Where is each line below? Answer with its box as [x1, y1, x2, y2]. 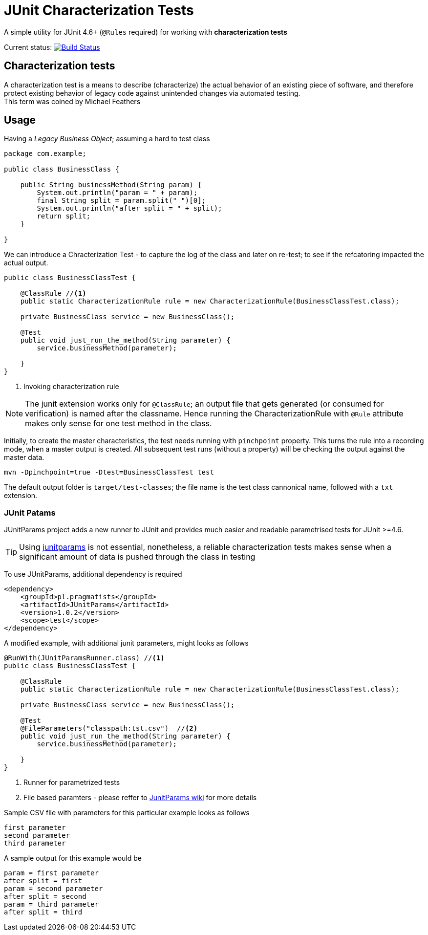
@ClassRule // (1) [20, 289, 86, 298]
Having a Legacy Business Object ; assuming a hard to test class [4, 134, 210, 143]
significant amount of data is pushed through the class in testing [19, 552, 256, 562]
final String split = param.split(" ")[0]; [37, 196, 206, 205]
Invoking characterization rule [23, 382, 119, 391]
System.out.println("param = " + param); [37, 189, 198, 197]
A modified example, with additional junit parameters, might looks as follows [4, 639, 249, 648]
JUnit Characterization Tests [4, 2, 194, 19]
